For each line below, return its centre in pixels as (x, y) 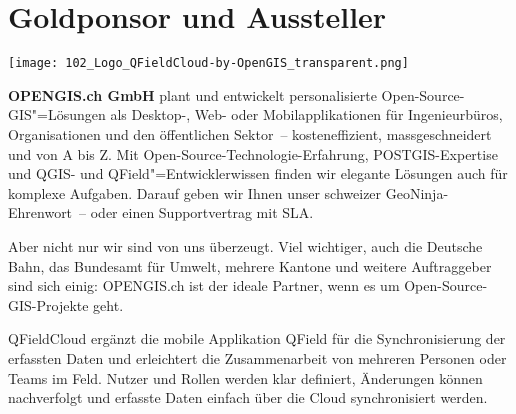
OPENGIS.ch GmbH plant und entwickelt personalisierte (192, 94)
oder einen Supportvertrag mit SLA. (202, 212)
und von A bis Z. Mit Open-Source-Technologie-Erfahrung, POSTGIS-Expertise (253, 153)
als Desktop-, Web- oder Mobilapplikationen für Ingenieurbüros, (306, 114)
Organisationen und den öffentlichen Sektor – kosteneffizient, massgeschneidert (250, 133)
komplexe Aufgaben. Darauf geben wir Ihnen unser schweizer (195, 192)
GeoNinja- (417, 192)
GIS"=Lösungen (57, 114)
